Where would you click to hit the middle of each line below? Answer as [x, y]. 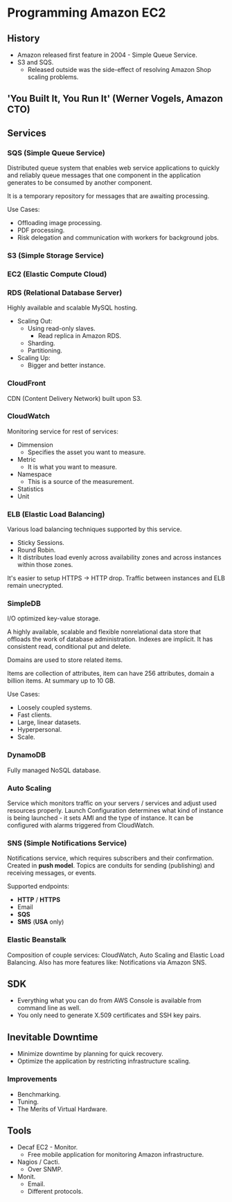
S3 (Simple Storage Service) [56, 255]
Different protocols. [55, 1192]
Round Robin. [36, 550]
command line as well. [49, 1008]
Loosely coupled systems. [54, 708]
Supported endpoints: [38, 886]
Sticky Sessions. [41, 543]
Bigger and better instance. [66, 366]
